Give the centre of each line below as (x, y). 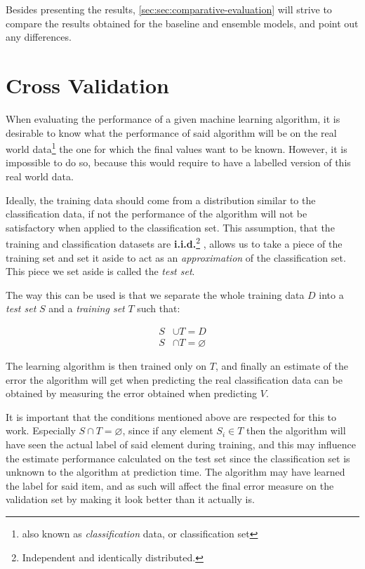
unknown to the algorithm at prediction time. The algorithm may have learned (175, 472)
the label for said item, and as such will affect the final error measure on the (170, 485)
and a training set (87, 308)
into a (331, 294)
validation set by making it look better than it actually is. (130, 499)
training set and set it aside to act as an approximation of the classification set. (176, 257)
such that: (159, 308)
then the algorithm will (296, 430)
